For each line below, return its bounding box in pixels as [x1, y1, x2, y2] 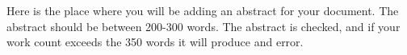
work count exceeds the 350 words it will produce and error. [6, 33, 304, 50]
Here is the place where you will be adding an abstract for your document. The [6, 2, 399, 18]
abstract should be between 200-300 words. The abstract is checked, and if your [6, 18, 401, 34]
